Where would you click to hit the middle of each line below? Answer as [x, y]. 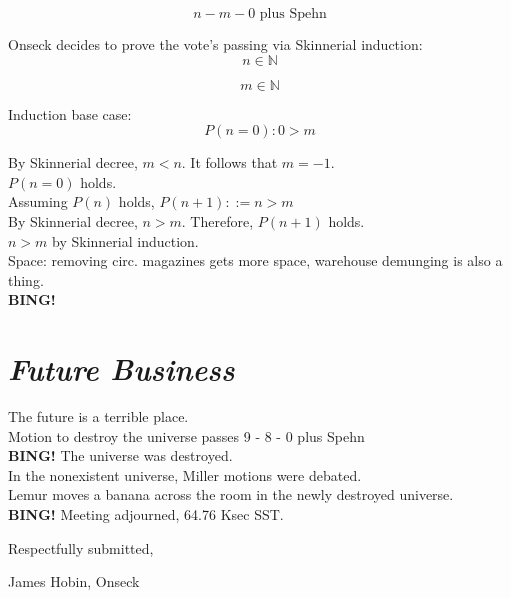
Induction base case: [70, 113]
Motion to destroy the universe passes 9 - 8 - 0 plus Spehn [186, 435]
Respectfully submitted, [81, 547]
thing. [26, 279]
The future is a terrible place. [98, 416]
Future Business [121, 369]
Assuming [38, 201]
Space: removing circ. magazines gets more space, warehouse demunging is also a [255, 260]
